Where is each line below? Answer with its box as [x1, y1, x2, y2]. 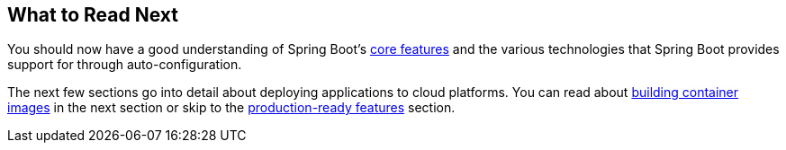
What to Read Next [7, 4, 178, 26]
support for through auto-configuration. [7, 57, 242, 73]
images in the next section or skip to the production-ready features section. [7, 100, 456, 116]
